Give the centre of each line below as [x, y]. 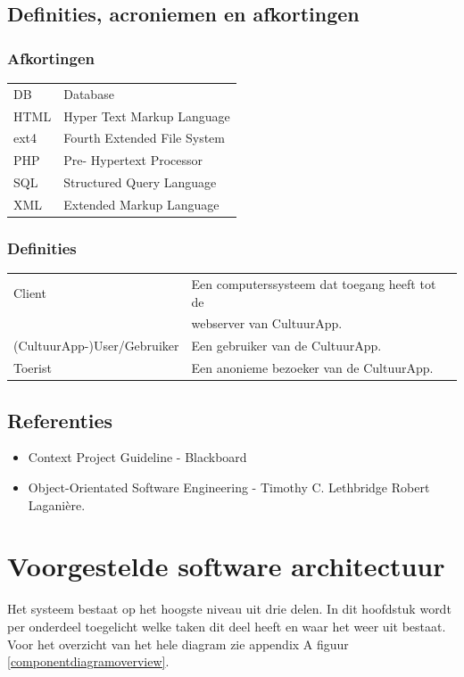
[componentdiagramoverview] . [88, 661]
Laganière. [57, 504]
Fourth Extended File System [144, 138]
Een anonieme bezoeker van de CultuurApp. [312, 368]
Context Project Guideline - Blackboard [137, 457]
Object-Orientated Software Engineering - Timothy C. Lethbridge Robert [229, 487]
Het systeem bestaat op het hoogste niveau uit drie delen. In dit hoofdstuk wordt [229, 609]
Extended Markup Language [141, 204]
